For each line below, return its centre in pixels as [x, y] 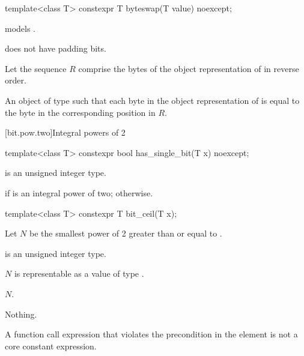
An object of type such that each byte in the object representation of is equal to [152, 100]
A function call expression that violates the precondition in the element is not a [151, 334]
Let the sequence [36, 68]
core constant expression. [51, 345]
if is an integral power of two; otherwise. [79, 192]
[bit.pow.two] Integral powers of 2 [65, 132]
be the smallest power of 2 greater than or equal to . [126, 233]
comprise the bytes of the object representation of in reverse [189, 68]
